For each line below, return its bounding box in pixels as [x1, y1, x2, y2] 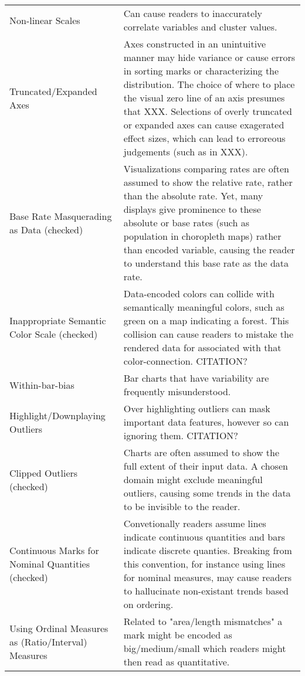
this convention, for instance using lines [123, 557, 286, 570]
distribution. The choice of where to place [123, 77, 295, 91]
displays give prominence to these [123, 202, 261, 216]
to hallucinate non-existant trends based [123, 584, 289, 597]
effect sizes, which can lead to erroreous [123, 131, 286, 145]
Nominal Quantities [9, 557, 90, 570]
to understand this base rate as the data [123, 256, 289, 270]
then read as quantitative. [123, 655, 230, 668]
